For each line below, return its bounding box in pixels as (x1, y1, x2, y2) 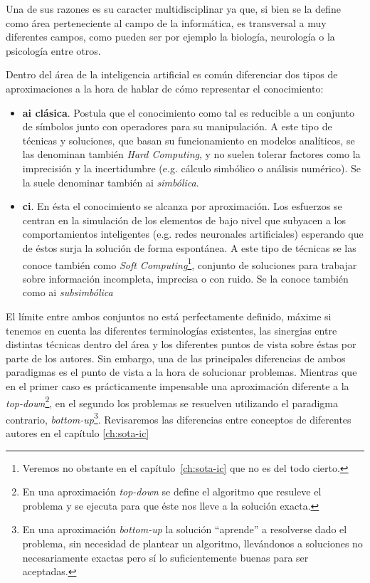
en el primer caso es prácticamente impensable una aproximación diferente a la (6, 378, 349, 393)
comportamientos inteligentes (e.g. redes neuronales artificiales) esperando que (22, 226, 364, 241)
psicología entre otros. (6, 43, 101, 58)
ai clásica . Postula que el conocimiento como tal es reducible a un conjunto (22, 105, 354, 120)
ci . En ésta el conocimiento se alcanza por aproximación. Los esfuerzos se (22, 199, 342, 214)
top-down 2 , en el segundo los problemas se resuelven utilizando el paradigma (6, 393, 339, 410)
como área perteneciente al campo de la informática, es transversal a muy (6, 15, 327, 30)
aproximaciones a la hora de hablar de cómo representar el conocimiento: (6, 80, 324, 95)
